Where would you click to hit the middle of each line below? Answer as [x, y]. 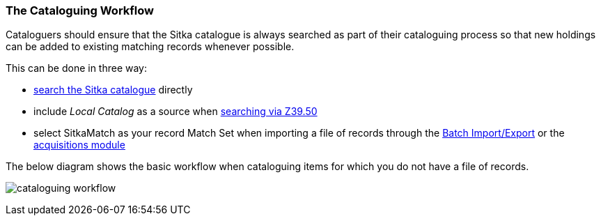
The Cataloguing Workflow [80, 10]
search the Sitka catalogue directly [113, 90]
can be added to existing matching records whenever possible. [150, 47]
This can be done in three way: [77, 68]
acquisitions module [79, 145]
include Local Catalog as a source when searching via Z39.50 [175, 112]
